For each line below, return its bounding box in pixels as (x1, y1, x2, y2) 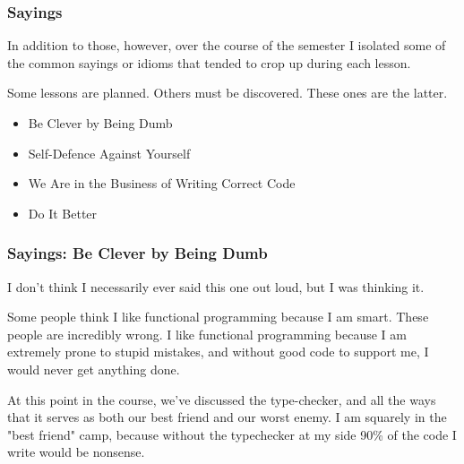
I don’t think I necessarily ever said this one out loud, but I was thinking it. (7, 277, 425, 296)
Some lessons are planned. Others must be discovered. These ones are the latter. (7, 83, 448, 102)
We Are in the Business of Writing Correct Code (28, 174, 296, 193)
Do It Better (28, 203, 98, 222)
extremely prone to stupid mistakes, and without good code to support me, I (7, 342, 429, 361)
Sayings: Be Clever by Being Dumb (7, 242, 268, 264)
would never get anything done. (7, 359, 180, 378)
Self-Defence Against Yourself (28, 143, 191, 162)
